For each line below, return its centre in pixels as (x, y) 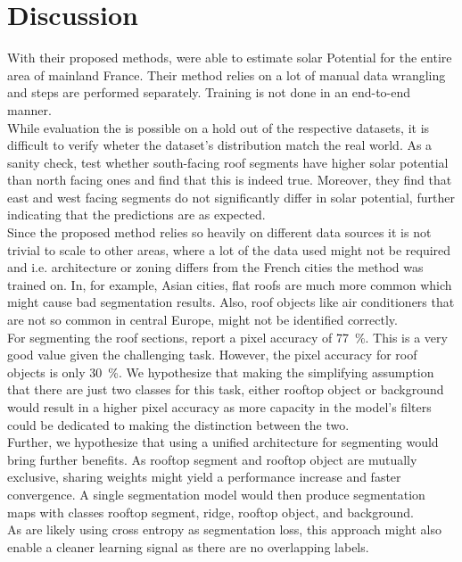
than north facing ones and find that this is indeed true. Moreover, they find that (230, 180)
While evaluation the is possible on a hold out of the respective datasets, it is (219, 127)
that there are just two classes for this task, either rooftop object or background (226, 389)
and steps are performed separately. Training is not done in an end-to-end (209, 92)
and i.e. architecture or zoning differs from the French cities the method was (215, 267)
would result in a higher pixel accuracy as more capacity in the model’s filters (219, 407)
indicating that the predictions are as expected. (136, 215)
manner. (29, 109)
